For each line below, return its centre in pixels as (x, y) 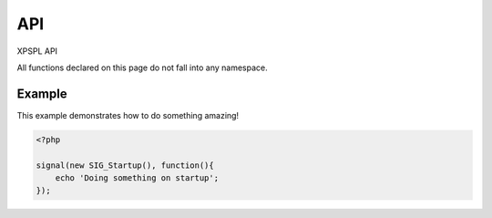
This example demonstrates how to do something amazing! (128, 115)
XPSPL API (37, 51)
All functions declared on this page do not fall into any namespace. (142, 67)
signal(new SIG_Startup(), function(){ (125, 165)
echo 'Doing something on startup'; (137, 178)
